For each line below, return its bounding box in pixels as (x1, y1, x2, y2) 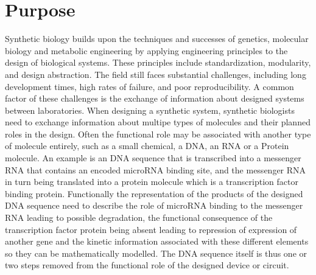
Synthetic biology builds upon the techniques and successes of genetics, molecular (5, 32, 309, 45)
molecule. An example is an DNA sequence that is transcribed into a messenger (5, 151, 301, 164)
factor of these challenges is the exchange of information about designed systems (5, 92, 304, 105)
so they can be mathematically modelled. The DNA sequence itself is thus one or (5, 246, 307, 259)
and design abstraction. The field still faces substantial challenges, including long (5, 68, 306, 80)
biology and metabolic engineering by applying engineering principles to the (5, 44, 288, 57)
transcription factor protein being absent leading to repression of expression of (5, 223, 297, 235)
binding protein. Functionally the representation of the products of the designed (5, 187, 303, 200)
